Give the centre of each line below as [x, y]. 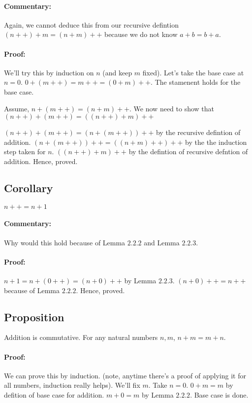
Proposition [34, 317]
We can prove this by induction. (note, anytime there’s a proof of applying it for [125, 375]
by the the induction [216, 142]
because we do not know [141, 34]
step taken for [25, 151]
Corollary [29, 187]
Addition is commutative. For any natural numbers [81, 337]
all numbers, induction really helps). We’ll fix [72, 385]
